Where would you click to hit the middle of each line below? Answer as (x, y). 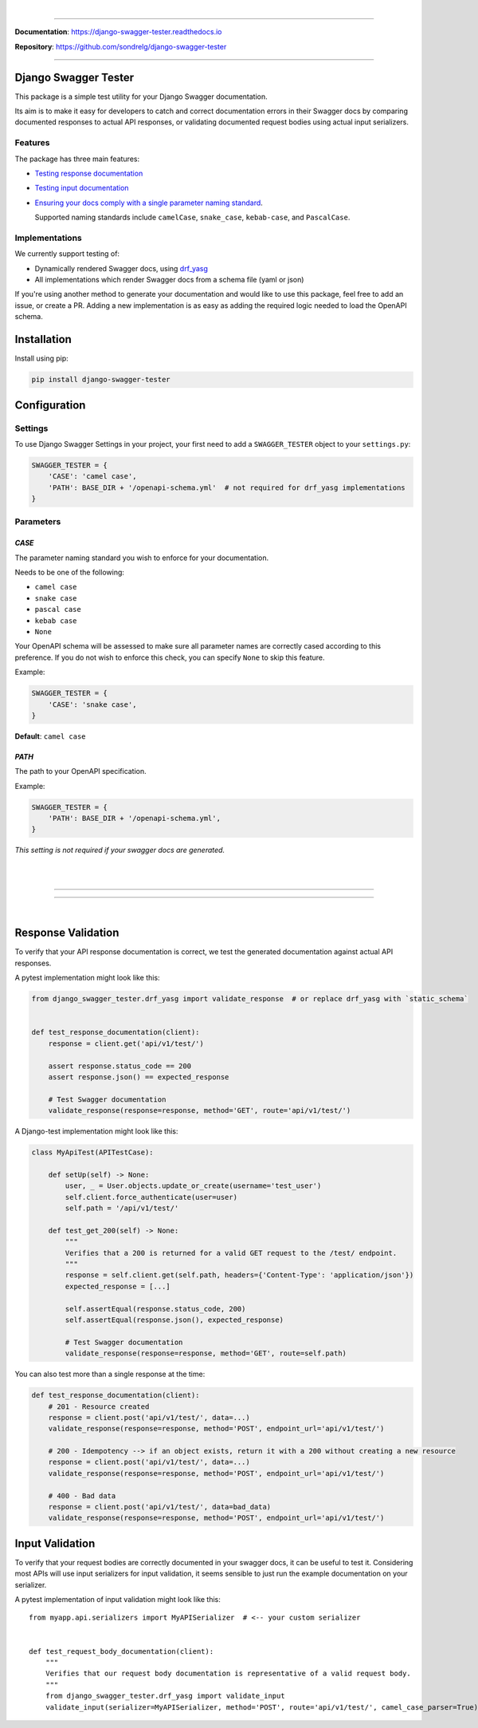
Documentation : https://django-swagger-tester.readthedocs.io (118, 32)
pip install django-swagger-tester (101, 380)
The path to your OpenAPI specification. (80, 771)
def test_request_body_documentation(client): (121, 1651)
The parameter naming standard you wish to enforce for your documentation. (142, 558)
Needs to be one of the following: (70, 572)
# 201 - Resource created (99, 1406)
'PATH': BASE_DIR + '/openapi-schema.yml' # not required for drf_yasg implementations (227, 487)
